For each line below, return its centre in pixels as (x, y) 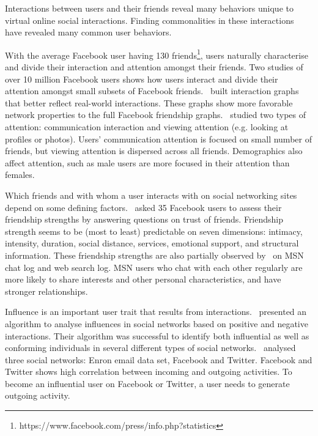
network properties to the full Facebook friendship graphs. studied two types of (155, 115)
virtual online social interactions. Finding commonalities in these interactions (150, 20)
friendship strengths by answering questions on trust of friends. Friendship (144, 219)
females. (20, 175)
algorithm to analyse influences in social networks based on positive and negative (157, 323)
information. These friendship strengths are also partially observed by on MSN (154, 255)
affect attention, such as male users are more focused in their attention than (147, 162)
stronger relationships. (46, 291)
